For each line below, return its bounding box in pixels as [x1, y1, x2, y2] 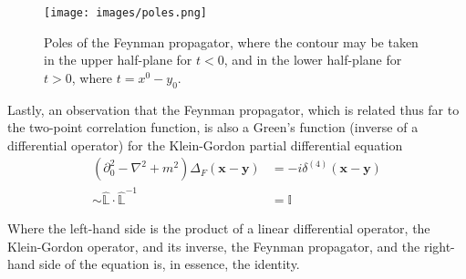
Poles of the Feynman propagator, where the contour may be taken [44, 32, 419, 51]
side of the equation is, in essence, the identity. [39, 254, 300, 274]
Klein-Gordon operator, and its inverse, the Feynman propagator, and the [7, 236, 420, 255]
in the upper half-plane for [44, 50, 192, 69]
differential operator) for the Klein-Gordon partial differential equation [7, 135, 403, 154]
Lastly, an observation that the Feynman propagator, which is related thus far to [7, 99, 460, 119]
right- [423, 236, 455, 255]
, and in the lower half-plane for [223, 50, 402, 69]
